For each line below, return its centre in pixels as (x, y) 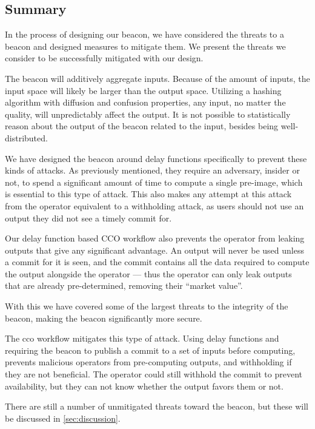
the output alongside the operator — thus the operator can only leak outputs (148, 273)
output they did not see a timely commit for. (88, 218)
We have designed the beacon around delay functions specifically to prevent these (156, 158)
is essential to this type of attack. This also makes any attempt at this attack (148, 194)
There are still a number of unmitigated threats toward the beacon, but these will (157, 406)
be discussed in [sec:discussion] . (63, 418)
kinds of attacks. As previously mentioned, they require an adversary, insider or (152, 170)
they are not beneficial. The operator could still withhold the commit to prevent (154, 374)
